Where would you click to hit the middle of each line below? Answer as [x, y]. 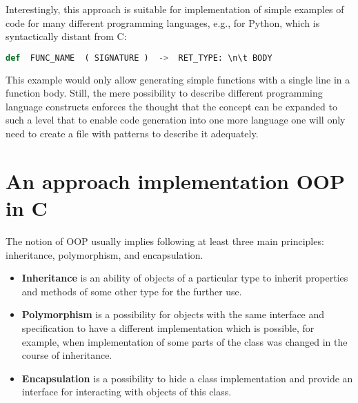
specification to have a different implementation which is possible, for [168, 327]
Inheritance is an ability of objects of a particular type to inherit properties [185, 278]
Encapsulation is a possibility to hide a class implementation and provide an [187, 378]
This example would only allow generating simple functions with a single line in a [178, 79]
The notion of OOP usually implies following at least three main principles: [165, 240]
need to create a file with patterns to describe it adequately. [132, 134]
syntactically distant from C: [66, 36]
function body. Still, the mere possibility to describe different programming [164, 93]
